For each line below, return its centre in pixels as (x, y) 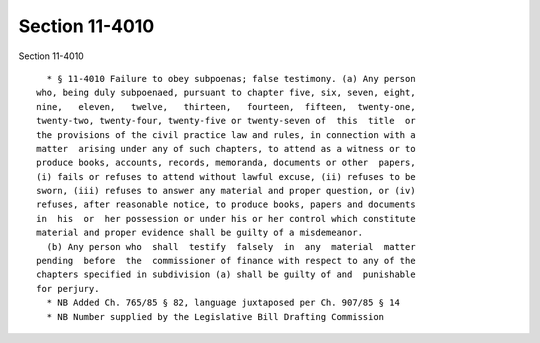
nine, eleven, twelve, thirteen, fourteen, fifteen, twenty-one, (226, 106)
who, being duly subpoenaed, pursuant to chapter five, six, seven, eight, (226, 93)
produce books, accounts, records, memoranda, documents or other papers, (226, 163)
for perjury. (68, 288)
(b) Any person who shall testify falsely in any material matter (231, 246)
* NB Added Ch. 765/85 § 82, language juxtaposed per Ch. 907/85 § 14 (223, 303)
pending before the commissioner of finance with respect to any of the (226, 261)
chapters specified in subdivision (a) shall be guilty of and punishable (226, 274)
